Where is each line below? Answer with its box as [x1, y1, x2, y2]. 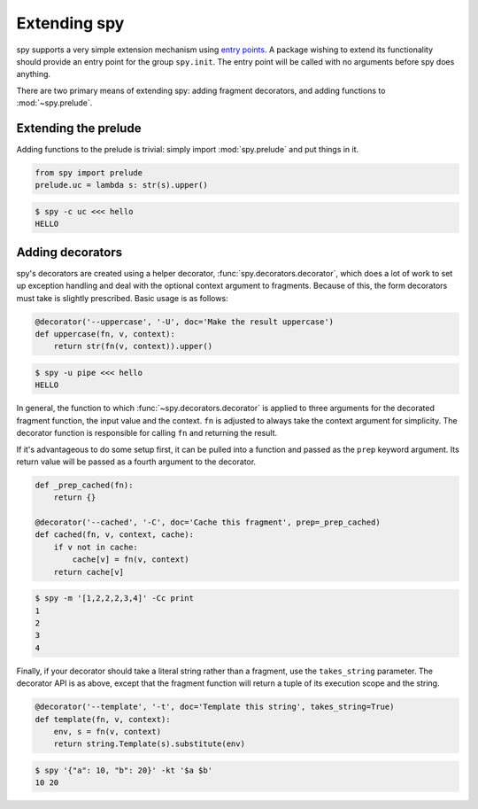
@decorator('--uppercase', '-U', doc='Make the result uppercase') [35, 316, 335, 327]
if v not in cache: [53, 541, 139, 552]
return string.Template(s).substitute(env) [53, 739, 245, 749]
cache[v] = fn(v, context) [72, 555, 189, 564]
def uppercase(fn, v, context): [35, 329, 176, 339]
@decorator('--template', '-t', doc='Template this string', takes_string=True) [35, 702, 395, 712]
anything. [16, 69, 51, 80]
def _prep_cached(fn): [35, 479, 134, 490]
